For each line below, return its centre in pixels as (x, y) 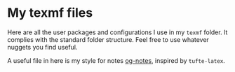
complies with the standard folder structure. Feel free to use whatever (108, 39)
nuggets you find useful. (42, 47)
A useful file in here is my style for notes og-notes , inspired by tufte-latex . (116, 60)
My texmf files (50, 13)
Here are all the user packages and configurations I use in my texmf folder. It (117, 32)
